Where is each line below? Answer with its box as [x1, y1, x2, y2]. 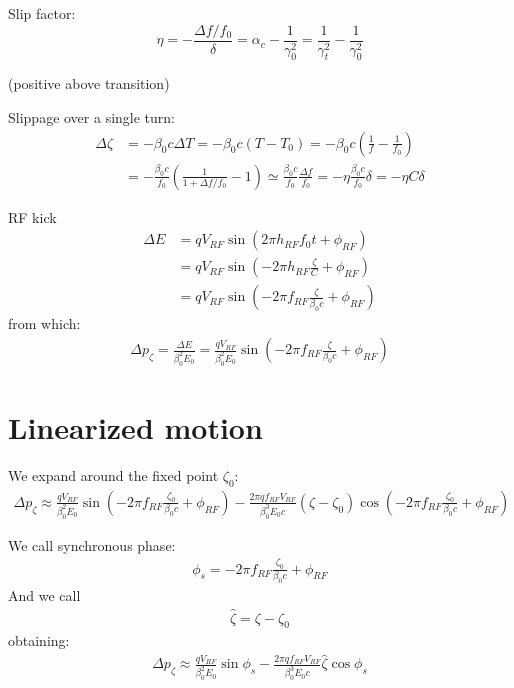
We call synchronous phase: [8, 534, 176, 555]
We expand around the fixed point [8, 464, 219, 485]
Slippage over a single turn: [8, 107, 176, 128]
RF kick [8, 206, 57, 227]
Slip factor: [8, 3, 76, 23]
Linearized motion [8, 407, 263, 448]
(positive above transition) [8, 73, 170, 94]
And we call [8, 584, 81, 605]
